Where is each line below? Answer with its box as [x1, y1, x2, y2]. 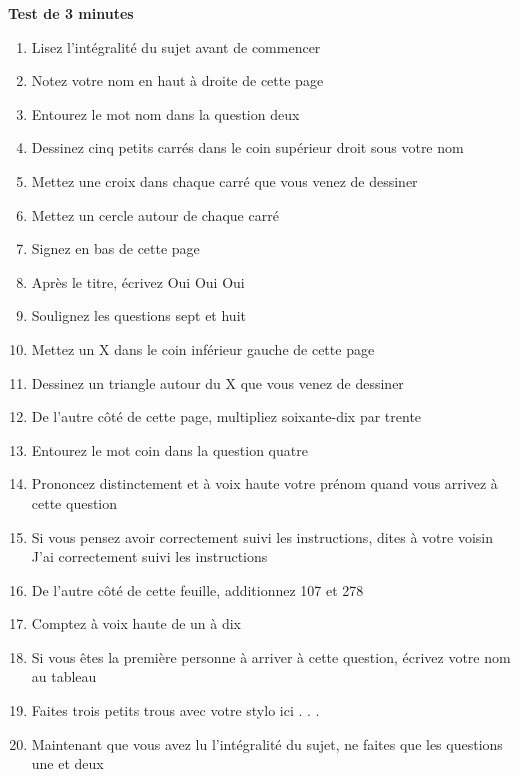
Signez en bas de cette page [31, 238, 200, 259]
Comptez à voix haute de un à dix [31, 613, 242, 634]
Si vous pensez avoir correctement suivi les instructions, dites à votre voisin [31, 526, 494, 547]
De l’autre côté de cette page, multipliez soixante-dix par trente [31, 406, 422, 427]
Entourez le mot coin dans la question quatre [31, 439, 308, 460]
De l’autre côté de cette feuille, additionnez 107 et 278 [31, 579, 364, 600]
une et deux [31, 753, 104, 774]
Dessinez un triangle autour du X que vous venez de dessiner [31, 372, 404, 393]
